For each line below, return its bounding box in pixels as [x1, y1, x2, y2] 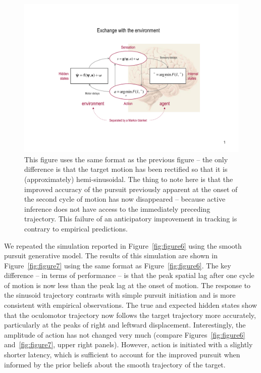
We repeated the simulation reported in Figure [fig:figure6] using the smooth [4, 240, 242, 251]
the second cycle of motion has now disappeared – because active [24, 194, 226, 204]
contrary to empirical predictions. [24, 223, 128, 234]
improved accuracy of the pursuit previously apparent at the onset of [24, 183, 238, 194]
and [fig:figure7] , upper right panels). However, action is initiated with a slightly [4, 339, 253, 350]
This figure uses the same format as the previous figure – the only [24, 154, 228, 164]
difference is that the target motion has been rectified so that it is [24, 164, 228, 174]
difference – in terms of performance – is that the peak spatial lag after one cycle [4, 270, 254, 281]
